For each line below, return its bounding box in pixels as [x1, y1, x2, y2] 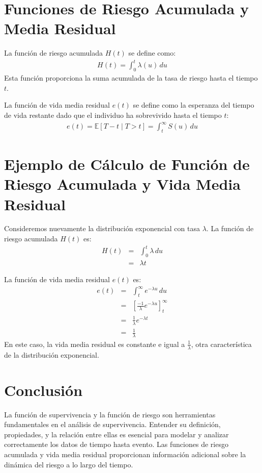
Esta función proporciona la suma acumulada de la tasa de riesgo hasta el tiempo [4, 72, 258, 83]
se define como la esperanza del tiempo [133, 99, 254, 110]
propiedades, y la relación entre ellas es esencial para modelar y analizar [4, 429, 229, 439]
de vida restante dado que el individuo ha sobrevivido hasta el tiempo [4, 110, 222, 120]
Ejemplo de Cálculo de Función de [4, 154, 250, 175]
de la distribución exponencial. [4, 349, 99, 360]
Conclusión [4, 379, 83, 400]
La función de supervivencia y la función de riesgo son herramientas [4, 409, 216, 419]
